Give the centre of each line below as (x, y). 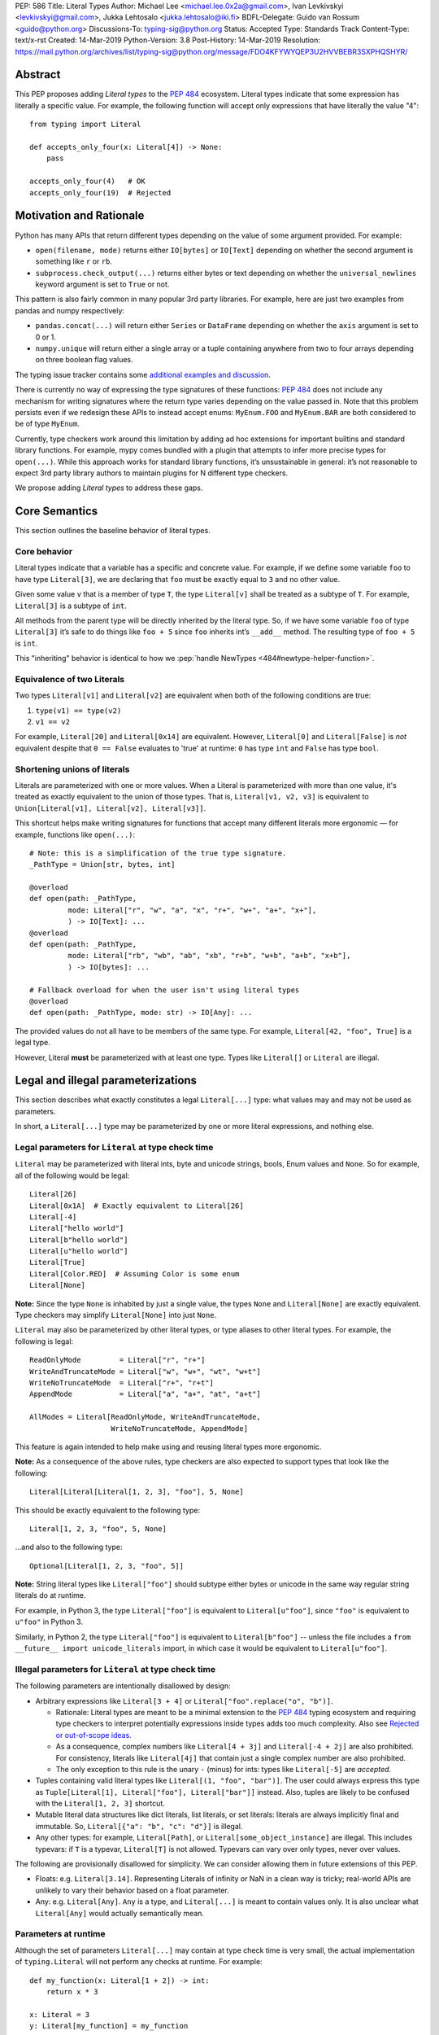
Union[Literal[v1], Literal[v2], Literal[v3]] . (111, 808)
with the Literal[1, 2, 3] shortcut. (100, 1804)
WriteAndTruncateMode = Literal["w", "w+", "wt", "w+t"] (146, 1371)
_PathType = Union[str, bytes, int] (102, 864)
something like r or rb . (74, 261)
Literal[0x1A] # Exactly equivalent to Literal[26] (137, 1206)
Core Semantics (57, 512)
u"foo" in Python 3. (49, 1622)
